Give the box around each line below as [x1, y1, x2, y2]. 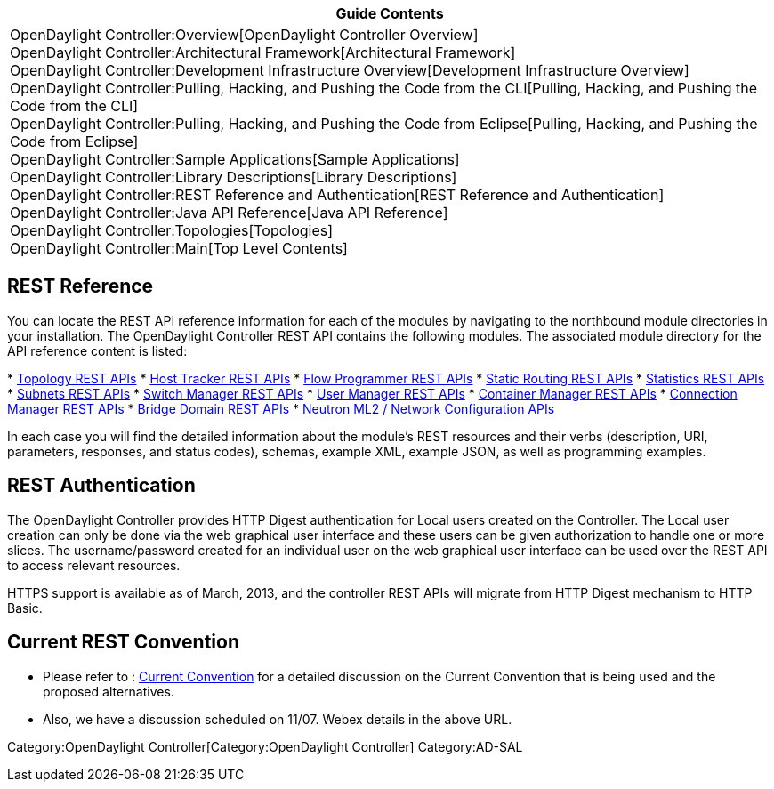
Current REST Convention [7, 631, 239, 654]
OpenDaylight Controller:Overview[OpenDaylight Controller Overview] [10, 26, 479, 44]
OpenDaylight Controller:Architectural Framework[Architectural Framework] [10, 44, 516, 61]
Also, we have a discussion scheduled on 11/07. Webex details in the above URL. [43, 711, 512, 727]
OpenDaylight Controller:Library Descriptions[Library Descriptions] [10, 168, 457, 186]
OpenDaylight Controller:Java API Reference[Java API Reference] [10, 204, 448, 221]
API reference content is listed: [7, 342, 188, 358]
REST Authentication [7, 474, 196, 497]
